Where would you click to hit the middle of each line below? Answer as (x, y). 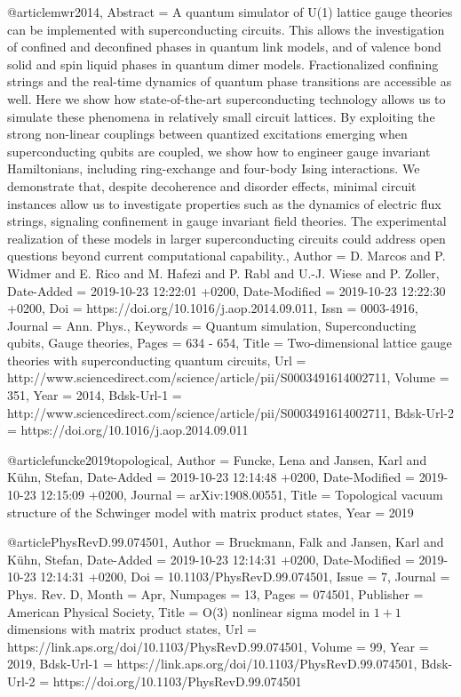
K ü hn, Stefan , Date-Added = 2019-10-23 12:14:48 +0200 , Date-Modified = (211, 477)
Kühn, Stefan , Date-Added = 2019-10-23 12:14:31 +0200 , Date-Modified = (211, 559)
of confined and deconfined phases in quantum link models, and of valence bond (224, 47)
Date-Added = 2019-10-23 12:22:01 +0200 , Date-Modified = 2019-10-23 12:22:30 (227, 290)
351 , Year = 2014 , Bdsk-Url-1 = (95, 395)
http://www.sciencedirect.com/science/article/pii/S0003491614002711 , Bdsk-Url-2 (230, 412)
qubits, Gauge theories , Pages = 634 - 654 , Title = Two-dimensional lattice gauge (230, 343)
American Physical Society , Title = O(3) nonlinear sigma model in (188, 611)
